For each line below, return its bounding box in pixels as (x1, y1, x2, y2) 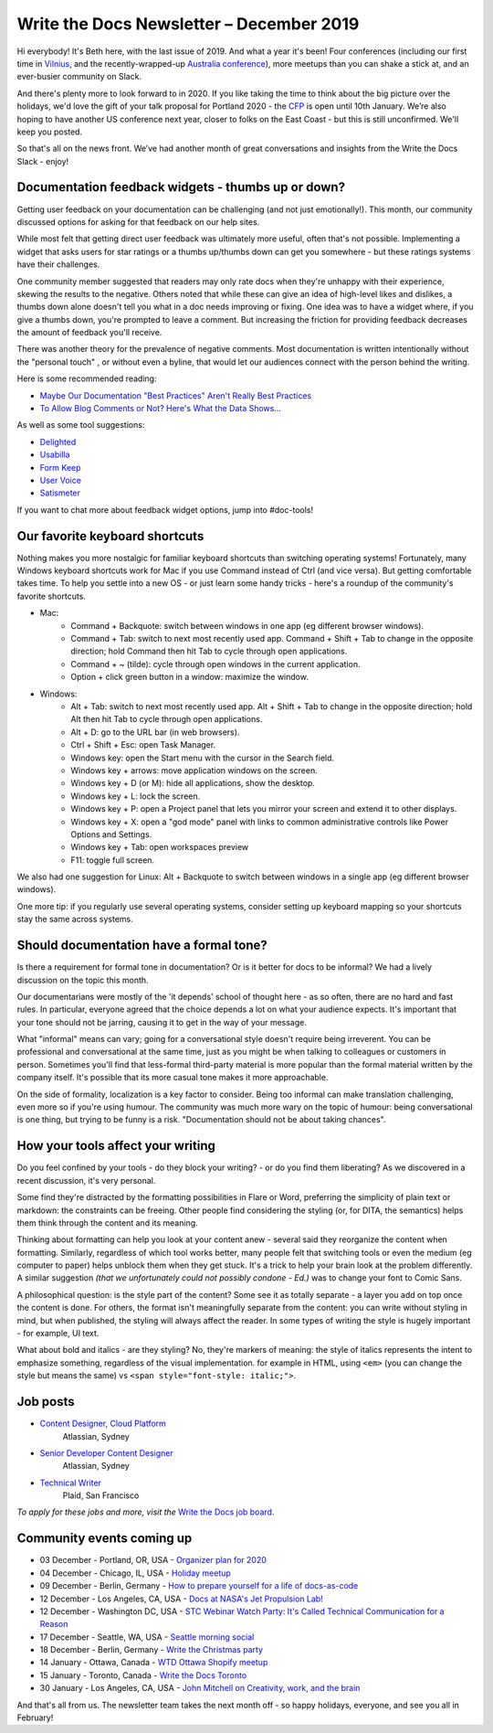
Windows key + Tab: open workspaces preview (70, 842, 249, 853)
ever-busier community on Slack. (16, 71, 142, 82)
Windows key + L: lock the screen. (70, 791, 201, 802)
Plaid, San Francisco (62, 1490, 140, 1501)
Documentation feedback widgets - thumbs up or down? (16, 179, 346, 196)
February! (16, 1712, 54, 1723)
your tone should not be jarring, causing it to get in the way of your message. (16, 1016, 308, 1027)
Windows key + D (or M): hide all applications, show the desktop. (70, 778, 315, 789)
